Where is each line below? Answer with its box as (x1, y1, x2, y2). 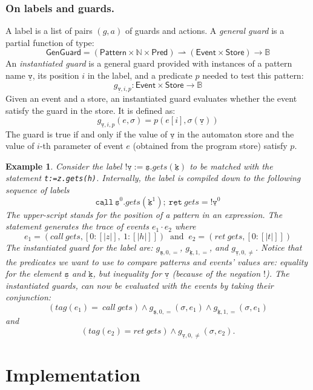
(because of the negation (172, 267, 261, 280)
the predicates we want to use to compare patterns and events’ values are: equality (5, 255, 308, 268)
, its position (32, 69, 79, 81)
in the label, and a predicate (87, 69, 193, 81)
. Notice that (255, 240, 302, 253)
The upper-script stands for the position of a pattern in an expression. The (5, 208, 283, 220)
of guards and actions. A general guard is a (125, 24, 285, 37)
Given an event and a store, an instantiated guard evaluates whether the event (5, 91, 297, 104)
